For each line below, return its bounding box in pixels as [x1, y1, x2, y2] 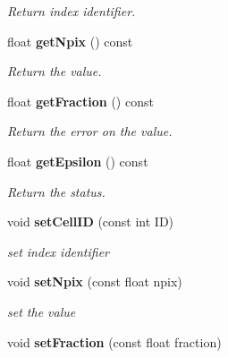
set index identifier [7, 242, 110, 260]
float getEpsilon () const [7, 151, 148, 170]
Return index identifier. [7, 2, 136, 20]
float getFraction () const [7, 91, 154, 110]
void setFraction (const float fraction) [7, 332, 222, 351]
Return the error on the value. [7, 122, 173, 141]
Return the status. [7, 182, 106, 200]
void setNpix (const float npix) [7, 272, 182, 291]
